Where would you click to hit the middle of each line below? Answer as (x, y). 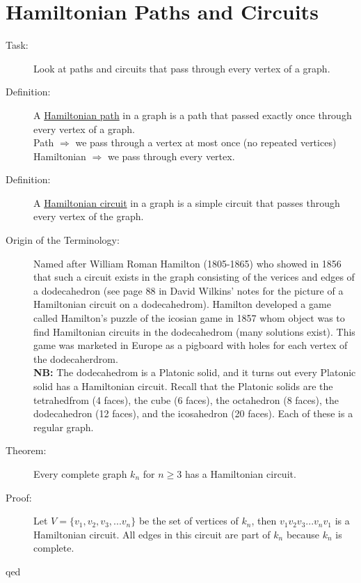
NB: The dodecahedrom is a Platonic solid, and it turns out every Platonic (195, 372)
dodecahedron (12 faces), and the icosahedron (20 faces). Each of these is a (193, 413)
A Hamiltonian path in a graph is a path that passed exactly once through (193, 115)
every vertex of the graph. (89, 216)
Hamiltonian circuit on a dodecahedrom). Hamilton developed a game (182, 304)
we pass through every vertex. (171, 156)
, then (264, 521)
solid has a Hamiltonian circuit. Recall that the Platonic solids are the (183, 386)
